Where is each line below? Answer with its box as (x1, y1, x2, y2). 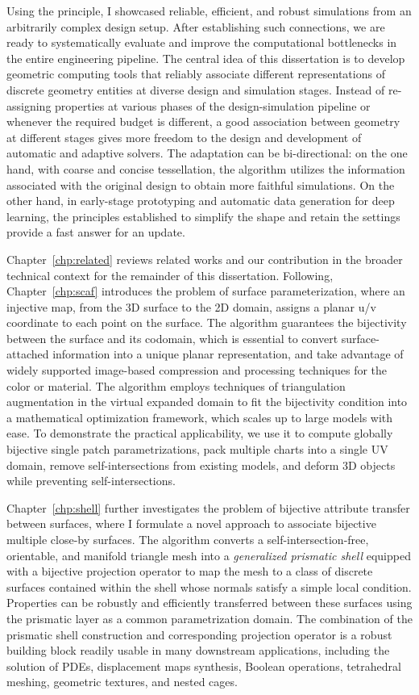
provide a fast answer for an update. (6, 224, 185, 241)
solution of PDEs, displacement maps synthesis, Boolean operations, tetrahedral (6, 657, 401, 674)
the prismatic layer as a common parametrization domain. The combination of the (6, 609, 413, 626)
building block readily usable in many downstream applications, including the (6, 642, 390, 659)
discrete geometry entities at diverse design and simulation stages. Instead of (6, 81, 385, 98)
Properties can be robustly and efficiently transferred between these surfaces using (6, 594, 413, 611)
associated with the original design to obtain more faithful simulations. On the (6, 176, 395, 193)
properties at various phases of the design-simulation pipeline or (55, 97, 371, 114)
